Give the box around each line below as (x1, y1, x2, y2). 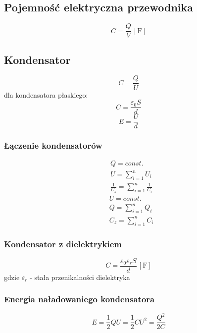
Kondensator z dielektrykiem (4, 238, 122, 250)
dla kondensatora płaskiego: (4, 89, 88, 100)
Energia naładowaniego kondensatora (4, 293, 155, 305)
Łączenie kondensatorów (4, 139, 102, 152)
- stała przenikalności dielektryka (30, 272, 130, 282)
